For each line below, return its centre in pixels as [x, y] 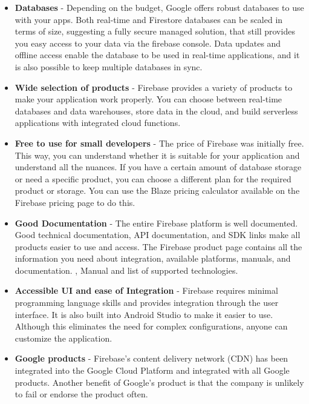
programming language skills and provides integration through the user [147, 303]
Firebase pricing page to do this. [75, 202]
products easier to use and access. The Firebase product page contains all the [158, 246]
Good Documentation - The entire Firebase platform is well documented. [156, 223]
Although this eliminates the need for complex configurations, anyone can [151, 326]
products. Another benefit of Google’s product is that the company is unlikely [159, 382]
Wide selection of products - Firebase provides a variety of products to [154, 87]
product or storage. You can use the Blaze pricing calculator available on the [157, 190]
